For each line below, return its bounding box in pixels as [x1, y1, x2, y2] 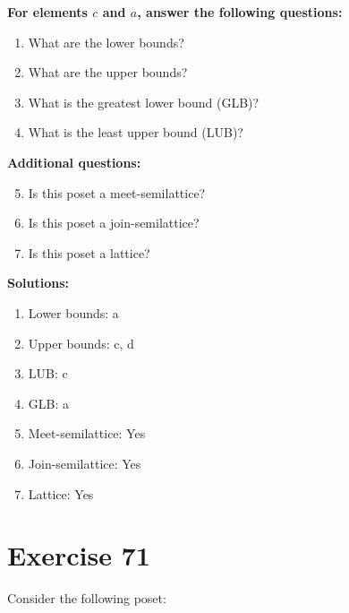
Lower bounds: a [28, 303, 119, 322]
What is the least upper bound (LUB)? [28, 123, 243, 142]
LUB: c [28, 364, 68, 383]
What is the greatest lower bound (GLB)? [28, 92, 260, 111]
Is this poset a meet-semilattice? [28, 183, 206, 202]
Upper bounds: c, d [28, 333, 134, 352]
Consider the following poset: [7, 589, 166, 608]
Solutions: [7, 273, 69, 292]
